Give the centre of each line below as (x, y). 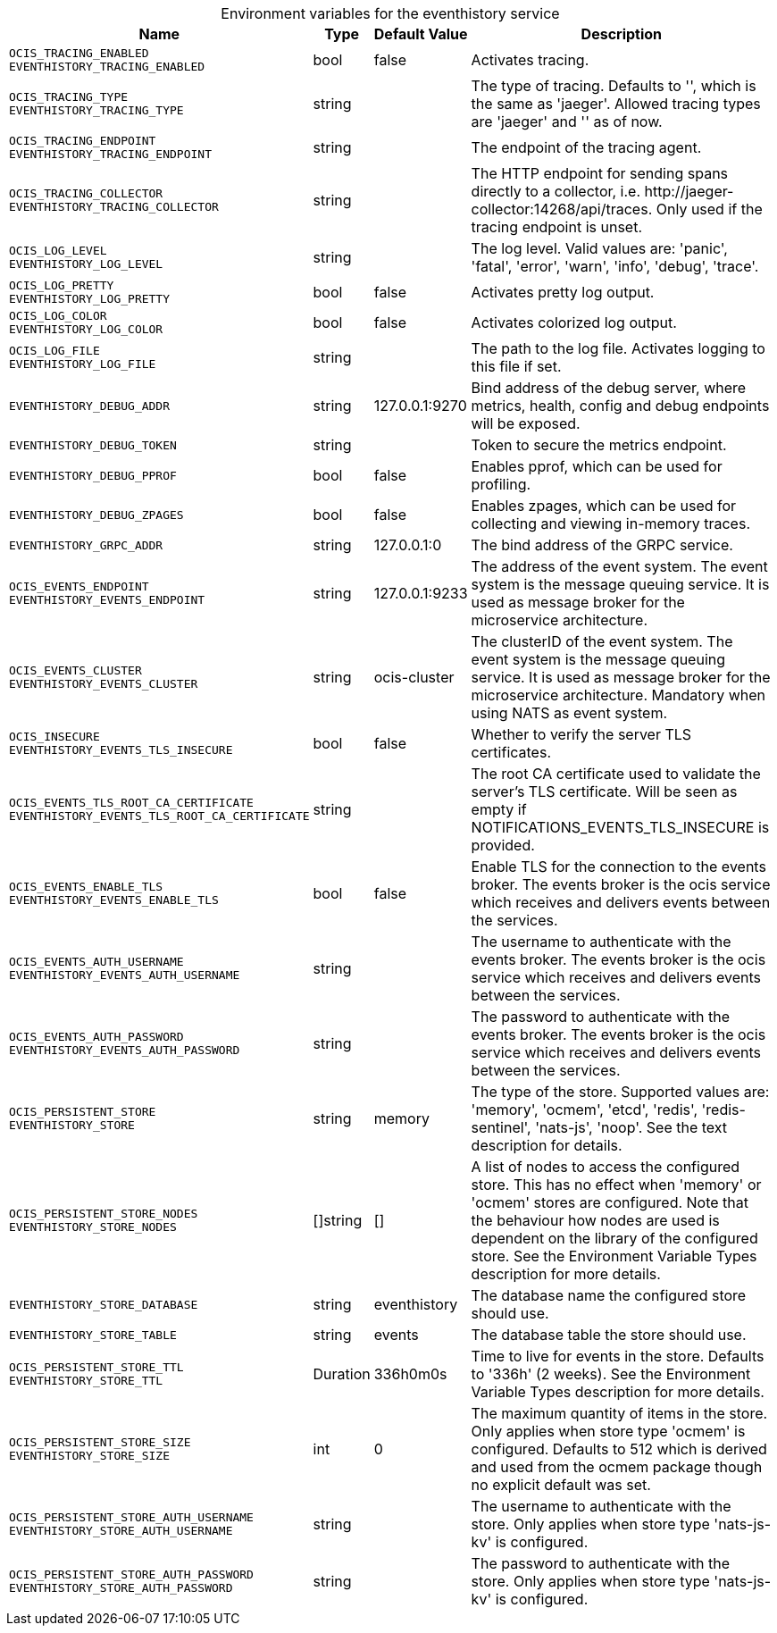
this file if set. (516, 366)
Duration (342, 1374)
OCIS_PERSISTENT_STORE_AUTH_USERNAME (131, 1517)
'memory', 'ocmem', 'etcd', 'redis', (585, 1110)
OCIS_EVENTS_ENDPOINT (79, 586)
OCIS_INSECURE (54, 737)
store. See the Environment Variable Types (614, 1256)
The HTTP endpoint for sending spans (600, 173)
